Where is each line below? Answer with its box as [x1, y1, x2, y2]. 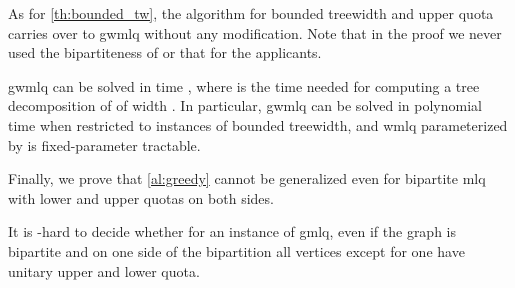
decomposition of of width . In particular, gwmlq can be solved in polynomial [8, 95, 482, 116]
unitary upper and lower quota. [8, 260, 200, 281]
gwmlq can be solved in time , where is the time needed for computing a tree [8, 75, 480, 96]
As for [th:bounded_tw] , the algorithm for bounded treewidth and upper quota [8, 3, 494, 23]
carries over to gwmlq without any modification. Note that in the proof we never [8, 22, 502, 43]
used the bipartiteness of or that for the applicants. [8, 42, 322, 63]
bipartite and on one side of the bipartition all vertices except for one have [8, 240, 465, 261]
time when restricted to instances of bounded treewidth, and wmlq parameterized [8, 114, 508, 135]
